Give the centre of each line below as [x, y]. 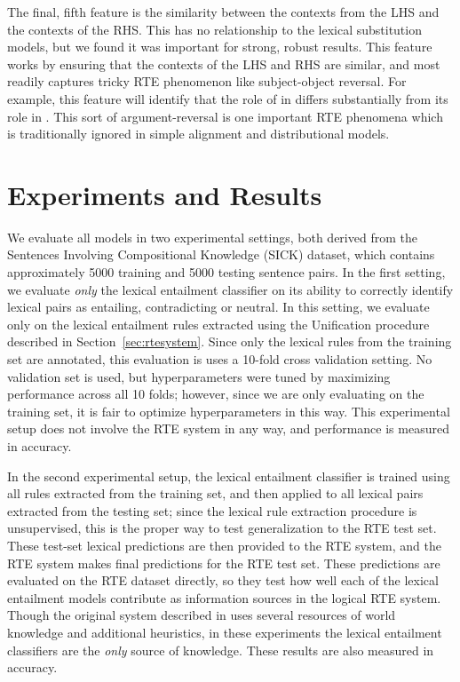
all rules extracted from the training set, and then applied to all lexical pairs [215, 493]
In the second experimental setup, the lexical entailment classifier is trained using [229, 476]
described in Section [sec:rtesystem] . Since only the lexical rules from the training [230, 341]
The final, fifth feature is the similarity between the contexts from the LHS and [223, 12]
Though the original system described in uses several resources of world [202, 615]
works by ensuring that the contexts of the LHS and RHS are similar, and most [224, 63]
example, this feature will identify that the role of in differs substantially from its [228, 98]
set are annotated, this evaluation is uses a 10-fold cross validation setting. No [220, 359]
